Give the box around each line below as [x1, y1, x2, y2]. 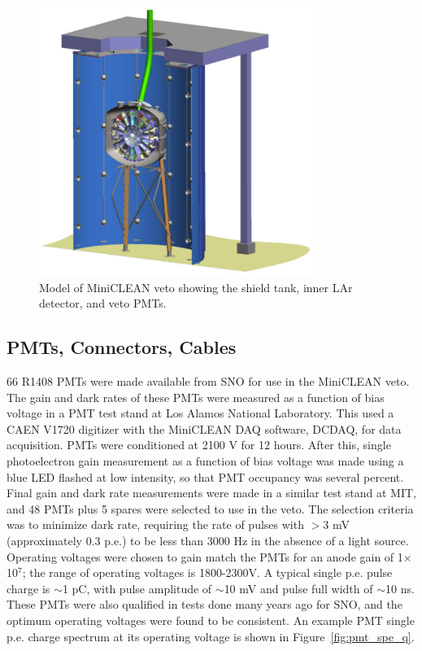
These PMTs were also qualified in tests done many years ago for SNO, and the [7, 596, 402, 613]
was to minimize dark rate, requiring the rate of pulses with [7, 516, 304, 533]
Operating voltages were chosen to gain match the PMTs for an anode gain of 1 [7, 548, 403, 565]
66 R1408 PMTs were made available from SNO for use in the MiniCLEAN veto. [7, 373, 410, 390]
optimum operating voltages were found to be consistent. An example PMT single [7, 611, 415, 628]
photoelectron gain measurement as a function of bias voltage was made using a [7, 452, 404, 470]
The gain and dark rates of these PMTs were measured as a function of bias [7, 388, 385, 405]
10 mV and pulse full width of [224, 579, 373, 596]
